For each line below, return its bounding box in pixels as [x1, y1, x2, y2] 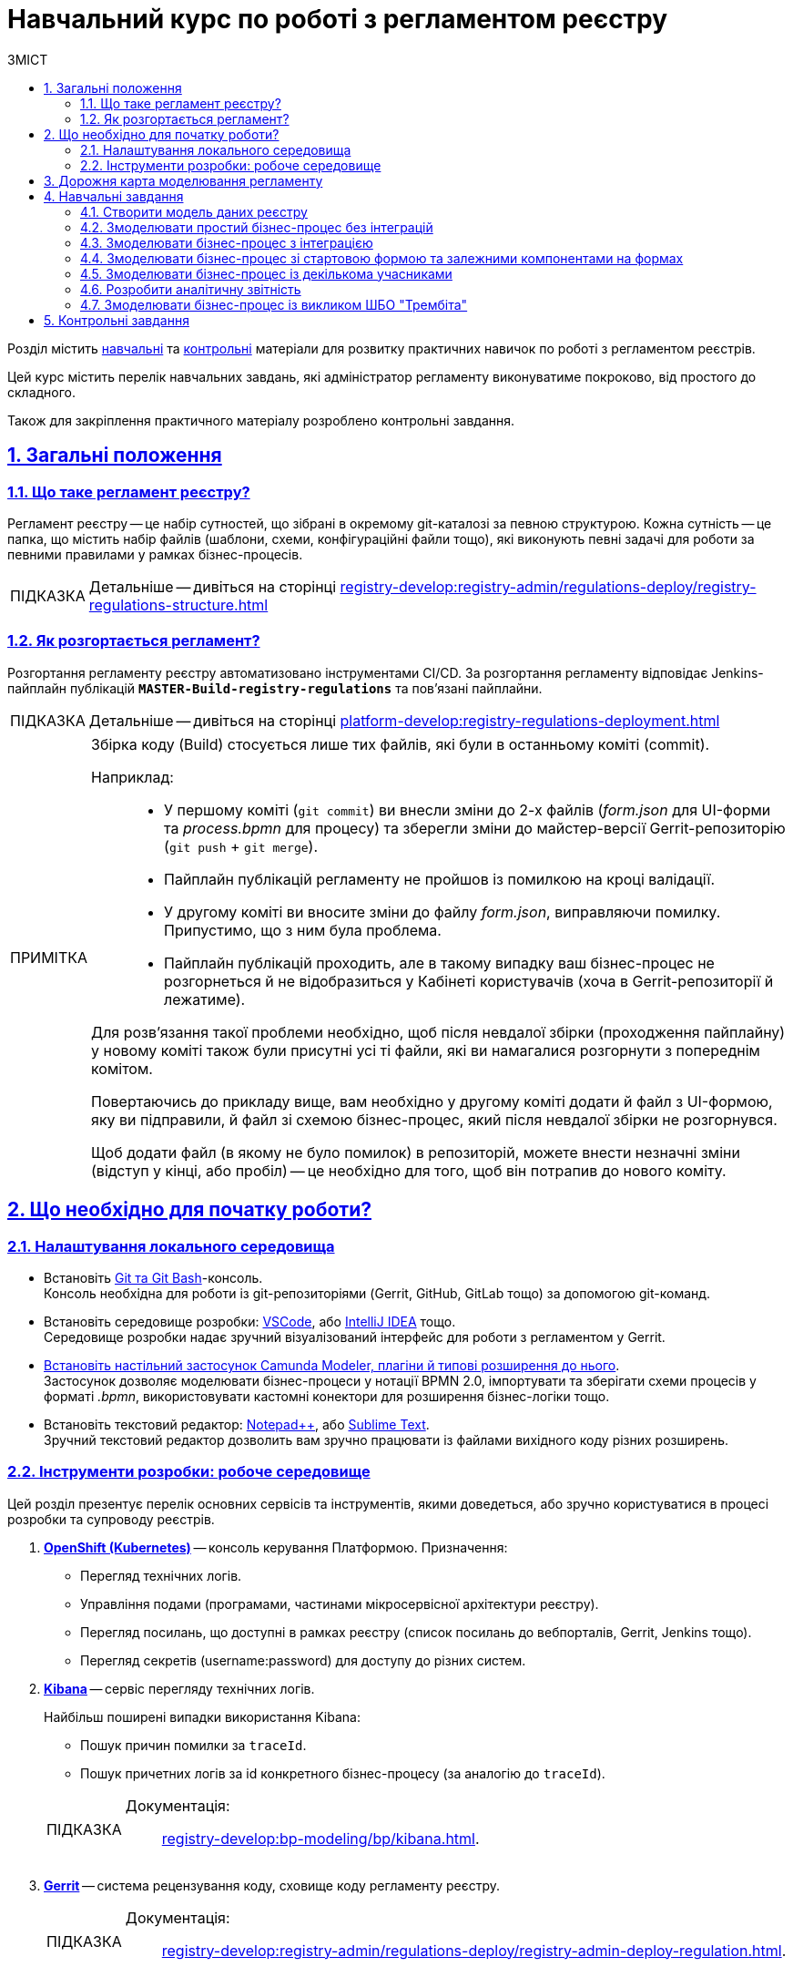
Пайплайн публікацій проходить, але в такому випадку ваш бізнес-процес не [164, 953, 715, 972]
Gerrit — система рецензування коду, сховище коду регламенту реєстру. [44, 1877, 501, 1893]
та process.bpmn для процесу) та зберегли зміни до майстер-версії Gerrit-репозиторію [164, 818, 786, 837]
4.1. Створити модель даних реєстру [80, 203, 308, 220]
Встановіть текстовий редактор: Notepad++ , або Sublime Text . [44, 1416, 430, 1432]
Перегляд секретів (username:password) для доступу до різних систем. [80, 1652, 526, 1668]
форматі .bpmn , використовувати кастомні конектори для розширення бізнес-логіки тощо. [44, 1388, 610, 1404]
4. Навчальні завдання [44, 188, 184, 204]
